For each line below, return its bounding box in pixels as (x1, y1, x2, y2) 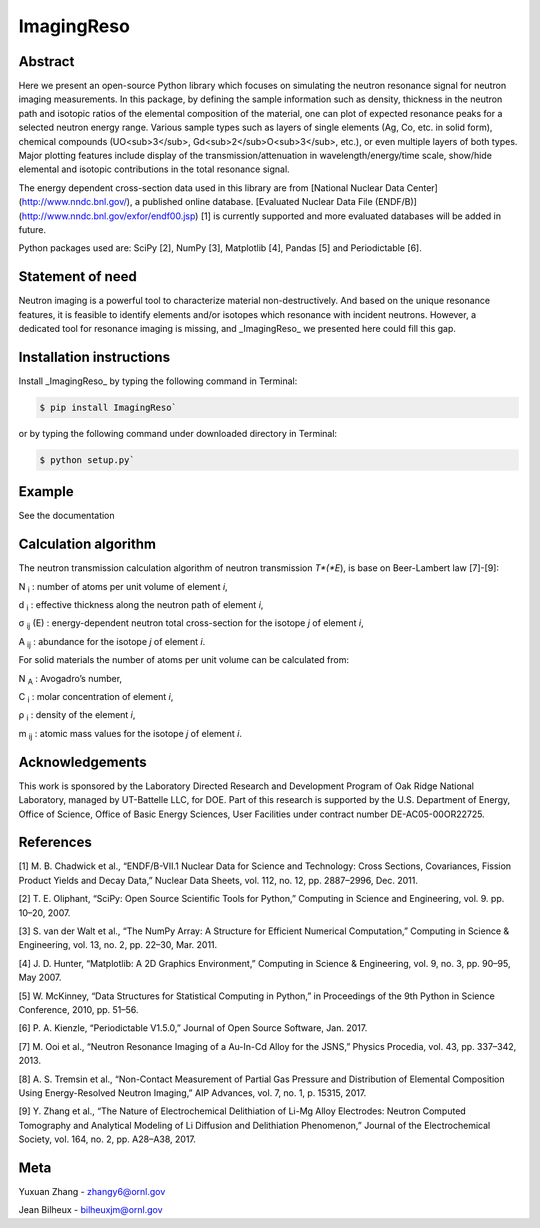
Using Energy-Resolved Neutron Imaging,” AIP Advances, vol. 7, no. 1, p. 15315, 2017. (18, 1086, 367, 1099)
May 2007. (18, 971, 62, 984)
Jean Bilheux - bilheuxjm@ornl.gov (18, 1204, 164, 1216)
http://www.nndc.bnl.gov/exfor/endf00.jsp (21, 210, 196, 222)
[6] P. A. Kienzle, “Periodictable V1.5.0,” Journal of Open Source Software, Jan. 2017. (18, 1022, 368, 1034)
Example (18, 483, 74, 500)
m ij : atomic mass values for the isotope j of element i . (18, 727, 242, 742)
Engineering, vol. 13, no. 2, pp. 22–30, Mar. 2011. (18, 939, 218, 951)
